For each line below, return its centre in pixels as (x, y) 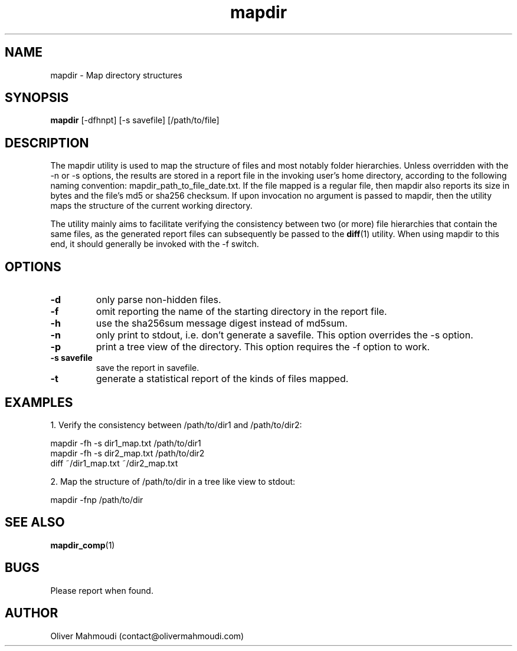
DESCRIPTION (47, 143)
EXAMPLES (39, 402)
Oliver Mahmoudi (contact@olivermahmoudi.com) (147, 636)
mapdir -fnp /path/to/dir (97, 499)
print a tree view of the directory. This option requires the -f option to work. (263, 347)
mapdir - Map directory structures (116, 75)
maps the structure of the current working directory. (151, 206)
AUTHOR (32, 613)
